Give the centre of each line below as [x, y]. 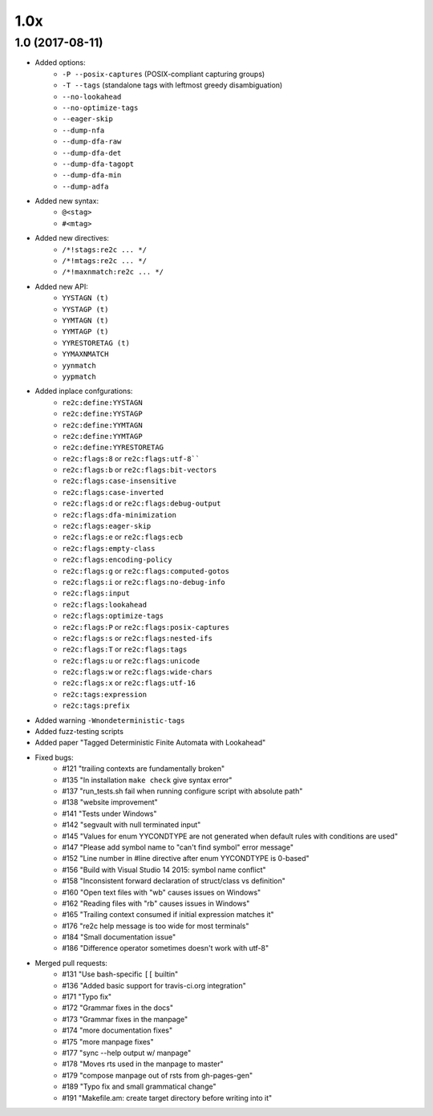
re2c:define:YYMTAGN [103, 425]
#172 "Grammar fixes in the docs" [118, 1008]
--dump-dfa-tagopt [98, 164]
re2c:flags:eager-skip [107, 526]
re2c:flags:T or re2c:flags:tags [125, 649]
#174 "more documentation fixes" [117, 1030]
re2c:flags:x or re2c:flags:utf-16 [129, 683]
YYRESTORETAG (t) [96, 343]
